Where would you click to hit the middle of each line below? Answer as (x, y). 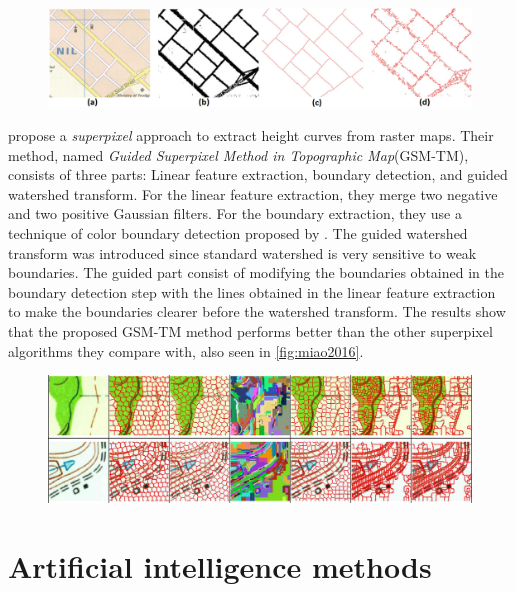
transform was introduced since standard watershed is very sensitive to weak (242, 252)
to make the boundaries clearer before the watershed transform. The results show (257, 311)
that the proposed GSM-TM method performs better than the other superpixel (250, 330)
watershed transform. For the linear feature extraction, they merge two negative (253, 193)
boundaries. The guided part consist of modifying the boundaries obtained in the (256, 272)
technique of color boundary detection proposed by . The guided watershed (238, 232)
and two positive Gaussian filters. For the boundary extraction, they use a (235, 213)
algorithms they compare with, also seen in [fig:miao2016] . (186, 350)
